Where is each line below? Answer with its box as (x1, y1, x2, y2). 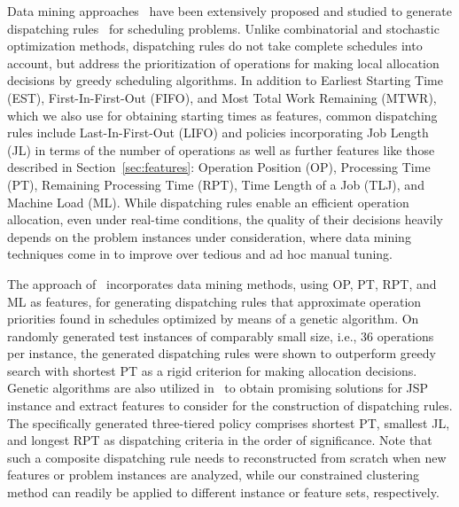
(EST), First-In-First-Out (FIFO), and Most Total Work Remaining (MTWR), (7, 88, 437, 106)
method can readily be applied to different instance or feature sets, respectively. (7, 483, 440, 502)
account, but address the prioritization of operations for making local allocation (7, 53, 440, 72)
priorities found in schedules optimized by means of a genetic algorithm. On (7, 309, 419, 328)
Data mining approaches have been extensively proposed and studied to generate (7, 2, 452, 19)
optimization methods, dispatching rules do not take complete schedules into (7, 36, 423, 55)
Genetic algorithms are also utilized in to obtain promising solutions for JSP (7, 378, 429, 397)
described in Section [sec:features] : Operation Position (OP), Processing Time (7, 158, 431, 176)
